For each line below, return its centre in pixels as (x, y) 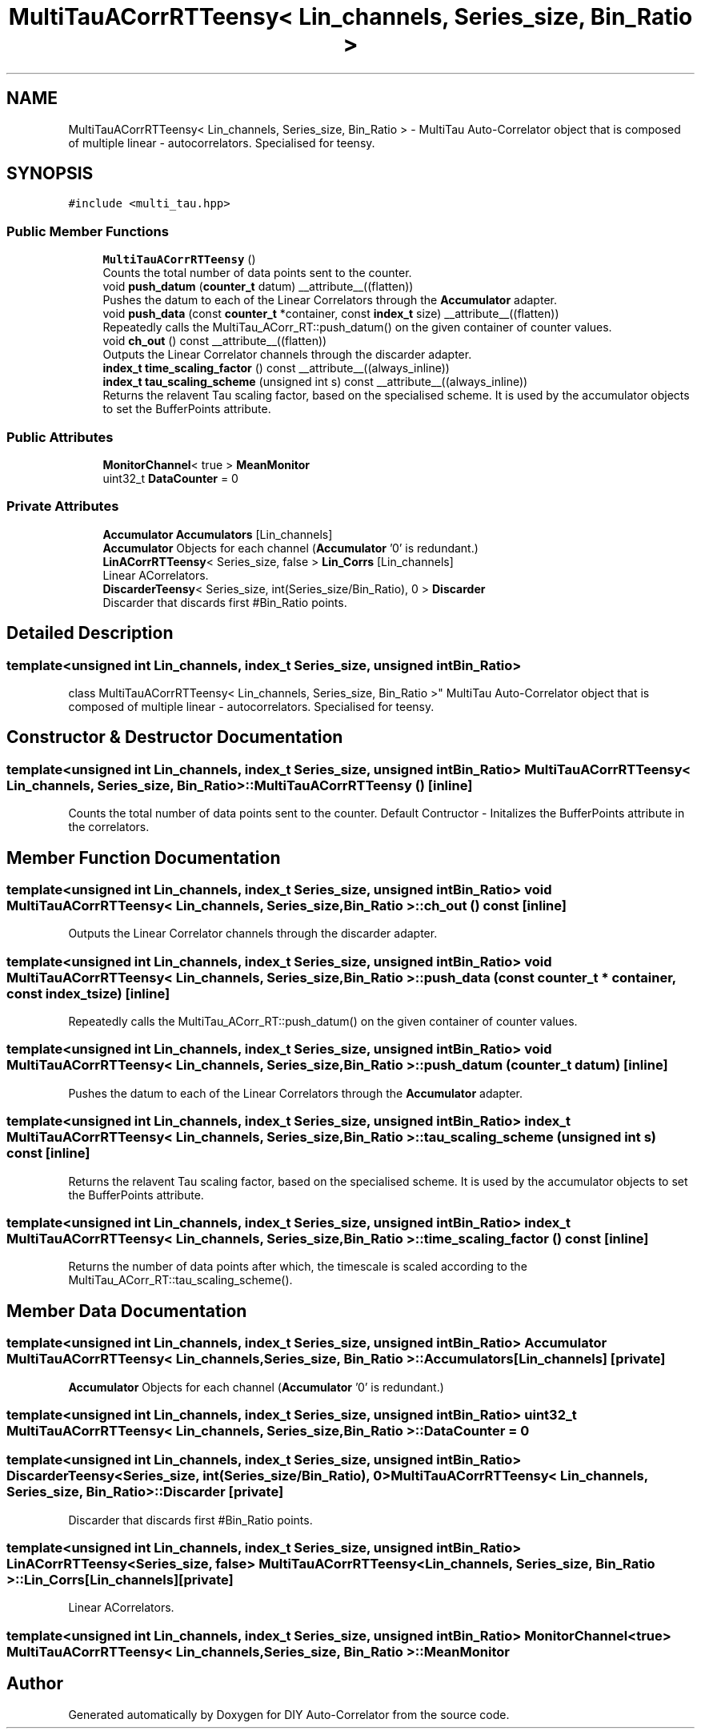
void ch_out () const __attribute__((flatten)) (215, 341)
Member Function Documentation (144, 857)
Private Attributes (63, 506)
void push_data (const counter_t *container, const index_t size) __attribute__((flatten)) (331, 314)
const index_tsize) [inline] (88, 993)
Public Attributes (60, 437)
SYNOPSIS (50, 174)
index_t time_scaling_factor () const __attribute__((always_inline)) (276, 368)
